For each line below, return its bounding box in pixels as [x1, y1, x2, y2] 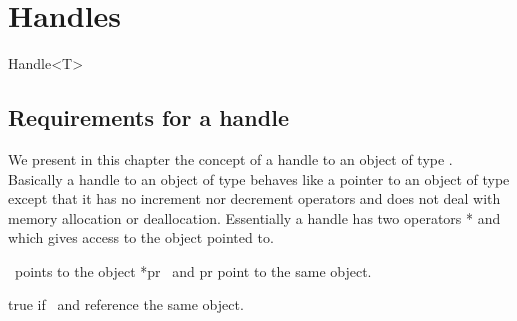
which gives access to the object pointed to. [8, 227, 274, 248]
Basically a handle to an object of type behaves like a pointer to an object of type [8, 168, 510, 189]
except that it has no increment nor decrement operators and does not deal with [8, 188, 501, 209]
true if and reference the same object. [8, 294, 244, 315]
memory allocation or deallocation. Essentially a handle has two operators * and [8, 207, 501, 228]
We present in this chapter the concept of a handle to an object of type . [8, 148, 453, 169]
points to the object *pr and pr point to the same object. [14, 260, 372, 281]
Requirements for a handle [8, 102, 289, 133]
